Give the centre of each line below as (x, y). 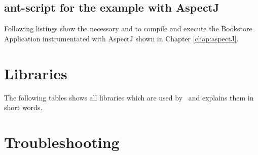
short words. (23, 107)
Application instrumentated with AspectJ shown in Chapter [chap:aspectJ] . (121, 38)
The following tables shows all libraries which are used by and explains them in (129, 97)
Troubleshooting (62, 142)
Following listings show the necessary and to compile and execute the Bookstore (128, 29)
